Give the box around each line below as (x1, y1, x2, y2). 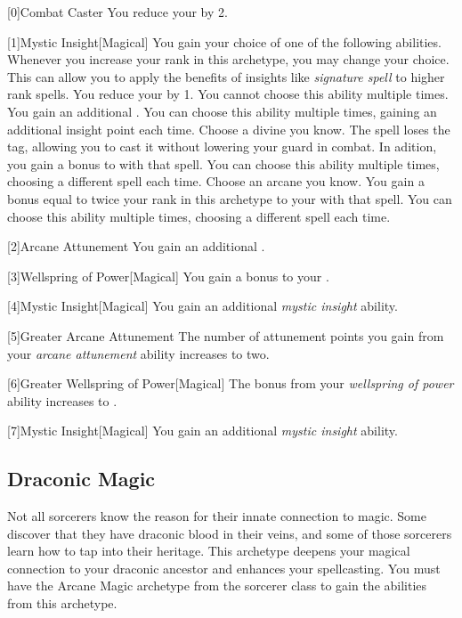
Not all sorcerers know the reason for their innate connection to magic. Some (7, 507, 426, 525)
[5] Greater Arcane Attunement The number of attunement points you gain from (7, 326, 444, 345)
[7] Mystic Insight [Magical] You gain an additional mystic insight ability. (7, 421, 398, 440)
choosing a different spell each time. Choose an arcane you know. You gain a (7, 172, 425, 191)
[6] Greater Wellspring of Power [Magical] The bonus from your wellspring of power (7, 374, 454, 393)
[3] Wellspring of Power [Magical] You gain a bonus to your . (7, 266, 329, 285)
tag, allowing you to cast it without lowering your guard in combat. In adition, (7, 137, 437, 156)
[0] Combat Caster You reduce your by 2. (7, 3, 228, 20)
